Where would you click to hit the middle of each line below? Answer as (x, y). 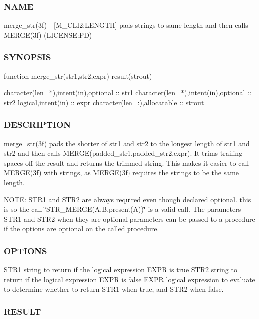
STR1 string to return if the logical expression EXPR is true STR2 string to (121, 269)
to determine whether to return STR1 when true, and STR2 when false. (114, 289)
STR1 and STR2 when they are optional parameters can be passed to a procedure (129, 218)
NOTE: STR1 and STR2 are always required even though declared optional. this (128, 199)
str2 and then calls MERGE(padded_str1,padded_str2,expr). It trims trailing (123, 153)
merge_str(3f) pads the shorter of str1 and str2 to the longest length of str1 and (127, 143)
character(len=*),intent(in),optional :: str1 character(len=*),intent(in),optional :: (128, 93)
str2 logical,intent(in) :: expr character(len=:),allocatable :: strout (104, 102)
